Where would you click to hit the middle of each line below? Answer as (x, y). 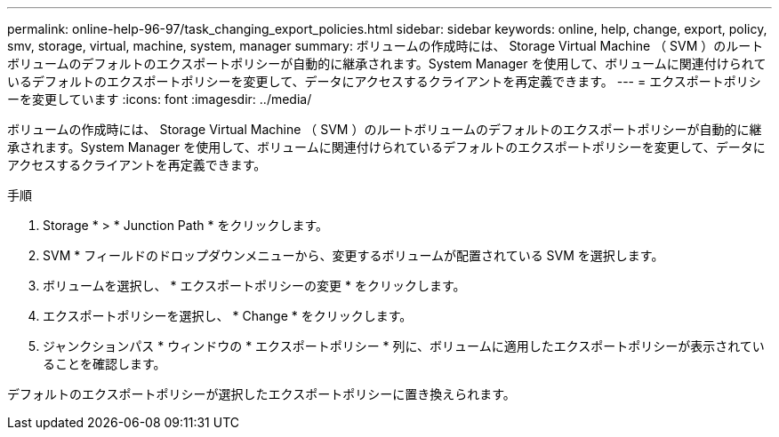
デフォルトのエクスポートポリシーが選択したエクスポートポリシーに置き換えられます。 (261, 394)
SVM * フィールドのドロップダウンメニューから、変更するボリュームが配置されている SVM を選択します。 (353, 255)
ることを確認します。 (104, 364)
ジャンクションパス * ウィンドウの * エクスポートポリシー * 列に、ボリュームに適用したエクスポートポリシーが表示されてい (404, 346)
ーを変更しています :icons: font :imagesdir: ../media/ (160, 99)
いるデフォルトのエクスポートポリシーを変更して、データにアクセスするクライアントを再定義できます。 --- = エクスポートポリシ (384, 81)
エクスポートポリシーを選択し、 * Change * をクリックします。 (228, 316)
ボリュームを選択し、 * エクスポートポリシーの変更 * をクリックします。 (254, 286)
